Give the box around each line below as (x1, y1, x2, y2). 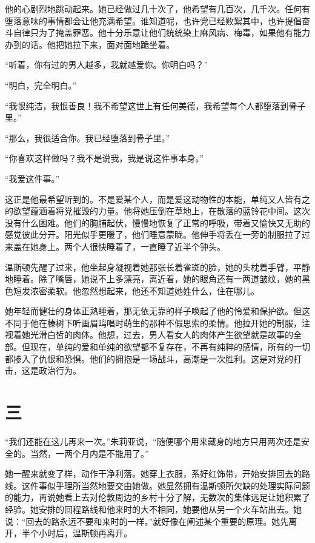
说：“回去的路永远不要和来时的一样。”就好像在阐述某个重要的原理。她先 (5, 514, 289, 527)
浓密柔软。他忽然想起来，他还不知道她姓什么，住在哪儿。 (30, 284, 259, 297)
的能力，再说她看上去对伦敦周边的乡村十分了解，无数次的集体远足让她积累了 (5, 491, 310, 504)
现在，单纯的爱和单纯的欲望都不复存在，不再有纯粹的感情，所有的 (30, 340, 293, 353)
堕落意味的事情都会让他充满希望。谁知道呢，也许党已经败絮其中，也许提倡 (5, 14, 302, 27)
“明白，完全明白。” (5, 78, 77, 91)
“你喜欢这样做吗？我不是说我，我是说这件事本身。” (5, 152, 204, 164)
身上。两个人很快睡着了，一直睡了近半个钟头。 (38, 240, 225, 252)
